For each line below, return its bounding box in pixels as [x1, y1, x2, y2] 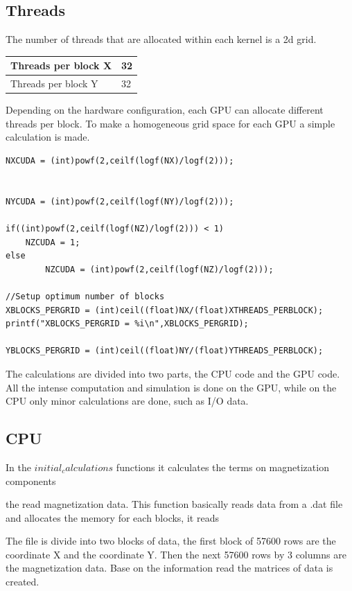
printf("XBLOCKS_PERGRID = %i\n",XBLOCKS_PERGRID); [6, 319, 249, 329]
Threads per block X [10, 58, 112, 73]
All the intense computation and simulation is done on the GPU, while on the [6, 380, 337, 394]
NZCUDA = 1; [25, 237, 80, 247]
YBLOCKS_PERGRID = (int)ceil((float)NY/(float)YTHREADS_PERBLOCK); [6, 346, 324, 356]
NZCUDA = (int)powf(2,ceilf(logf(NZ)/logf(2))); [45, 264, 274, 274]
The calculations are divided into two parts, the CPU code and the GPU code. [6, 366, 340, 380]
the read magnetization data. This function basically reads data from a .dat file [6, 497, 343, 511]
